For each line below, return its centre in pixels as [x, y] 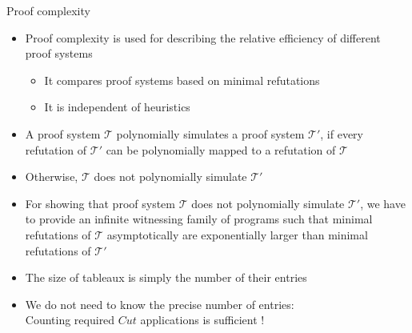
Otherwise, [52, 177]
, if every [342, 133]
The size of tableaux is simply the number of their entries [166, 277]
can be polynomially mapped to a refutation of [221, 149]
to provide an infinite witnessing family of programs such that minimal [199, 219]
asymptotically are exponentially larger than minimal [237, 234]
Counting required [70, 320]
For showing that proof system [100, 203]
